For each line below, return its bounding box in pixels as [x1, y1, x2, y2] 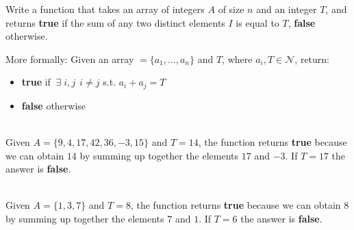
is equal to [236, 15, 279, 29]
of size [218, 2, 244, 16]
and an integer [256, 2, 317, 16]
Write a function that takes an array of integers [5, 2, 205, 16]
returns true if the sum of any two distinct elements [5, 15, 225, 29]
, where [222, 51, 253, 66]
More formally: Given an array [5, 51, 134, 66]
